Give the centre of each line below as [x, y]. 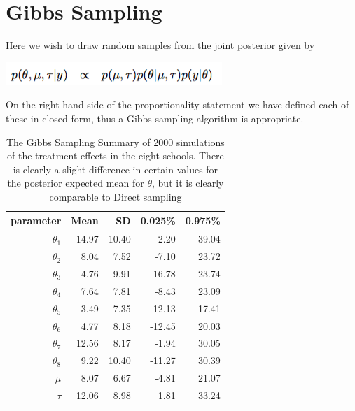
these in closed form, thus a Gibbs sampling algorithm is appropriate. [155, 118]
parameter [36, 221]
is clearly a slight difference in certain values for [116, 169]
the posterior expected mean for [76, 183]
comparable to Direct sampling [116, 196]
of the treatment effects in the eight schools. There [116, 156]
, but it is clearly [188, 183]
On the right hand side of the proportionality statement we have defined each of [177, 104]
